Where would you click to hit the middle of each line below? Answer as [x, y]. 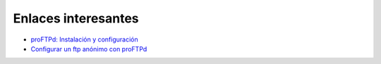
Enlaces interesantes [76, 18]
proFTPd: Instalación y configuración [84, 39]
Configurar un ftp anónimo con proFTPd [89, 49]
